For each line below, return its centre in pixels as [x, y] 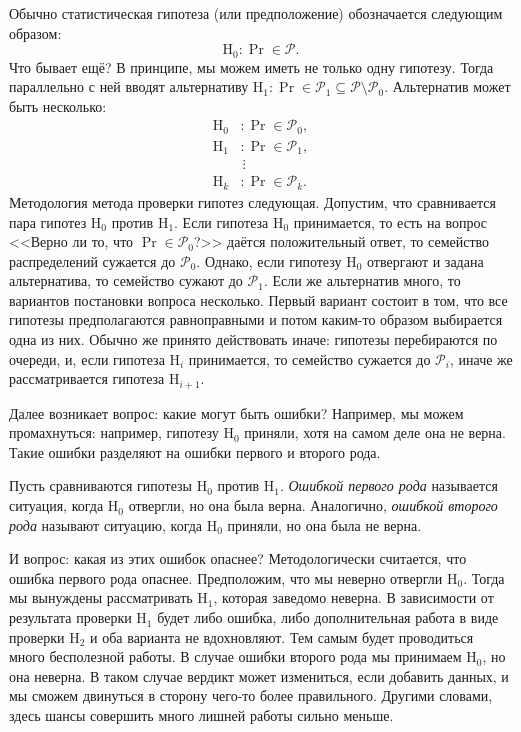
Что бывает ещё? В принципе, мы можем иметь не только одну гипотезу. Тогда [251, 66]
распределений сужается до [92, 260]
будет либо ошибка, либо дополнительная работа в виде [328, 617]
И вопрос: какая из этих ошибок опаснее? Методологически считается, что [238, 558]
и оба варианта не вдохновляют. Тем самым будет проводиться [282, 636]
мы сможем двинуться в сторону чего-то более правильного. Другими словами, [251, 695]
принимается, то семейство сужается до [309, 358]
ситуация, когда [56, 505]
